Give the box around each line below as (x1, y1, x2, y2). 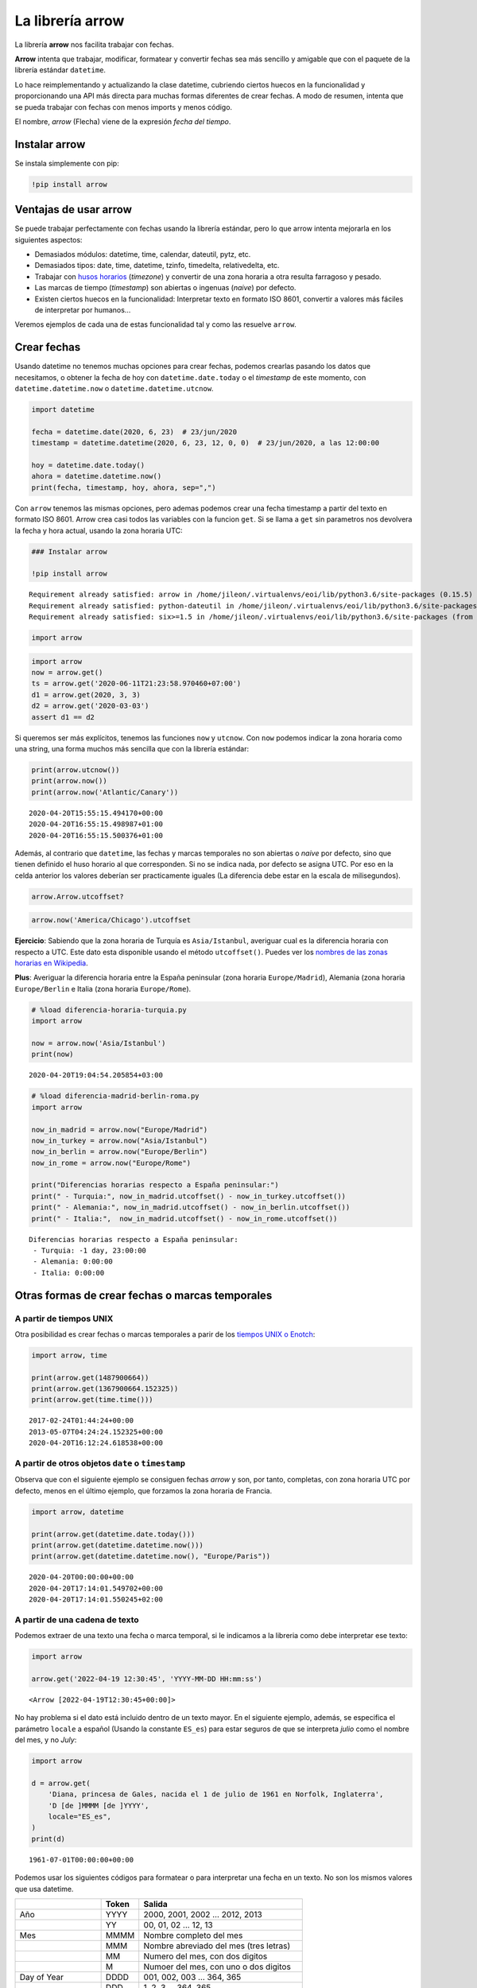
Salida (143, 1899, 168, 1910)
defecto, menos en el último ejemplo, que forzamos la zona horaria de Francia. (14, 1485, 273, 1495)
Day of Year (19, 1972, 64, 1983)
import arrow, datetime (31, 1507, 125, 1516)
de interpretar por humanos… (34, 305, 131, 315)
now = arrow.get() (31, 668, 103, 678)
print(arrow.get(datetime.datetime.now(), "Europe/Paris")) (31, 1551, 271, 1561)
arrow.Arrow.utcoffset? (31, 891, 125, 901)
